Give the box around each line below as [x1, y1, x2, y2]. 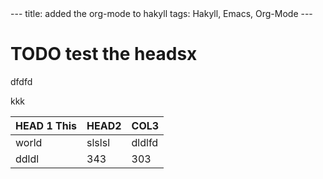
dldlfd [131, 135, 159, 149]
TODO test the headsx [10, 43, 198, 66]
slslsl [86, 135, 111, 149]
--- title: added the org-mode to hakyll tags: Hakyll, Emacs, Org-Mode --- [10, 8, 313, 19]
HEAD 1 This [15, 118, 78, 132]
